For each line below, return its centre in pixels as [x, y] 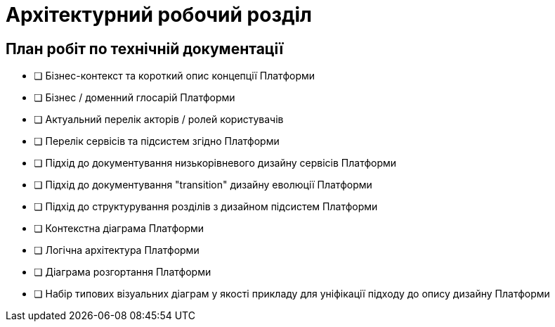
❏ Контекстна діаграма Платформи [119, 229]
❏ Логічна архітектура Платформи [117, 250]
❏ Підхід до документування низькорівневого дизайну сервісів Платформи [215, 163]
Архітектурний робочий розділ [159, 15]
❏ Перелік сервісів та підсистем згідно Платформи [157, 141]
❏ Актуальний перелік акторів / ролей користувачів [159, 120]
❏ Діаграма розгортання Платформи [123, 272]
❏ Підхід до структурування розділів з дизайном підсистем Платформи [206, 207]
